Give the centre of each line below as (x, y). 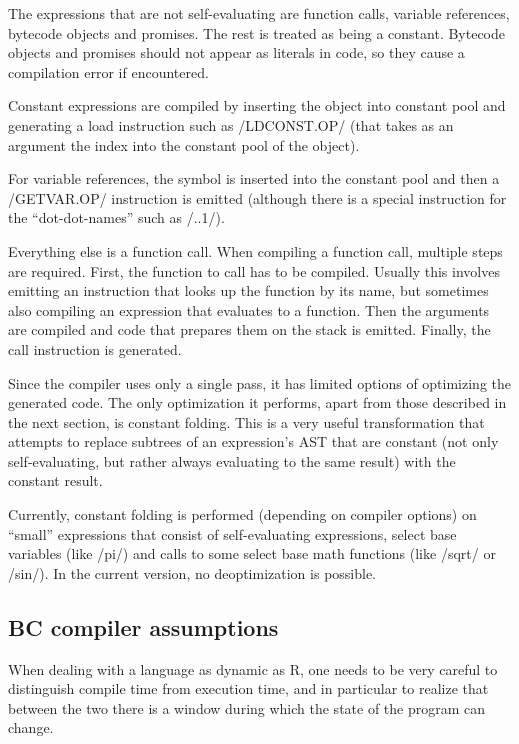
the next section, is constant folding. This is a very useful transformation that (246, 421)
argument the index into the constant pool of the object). (184, 144)
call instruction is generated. (95, 348)
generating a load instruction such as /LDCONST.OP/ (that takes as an (231, 124)
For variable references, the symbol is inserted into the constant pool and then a (254, 178)
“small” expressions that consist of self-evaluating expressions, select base (232, 533)
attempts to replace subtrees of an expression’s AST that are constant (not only (253, 441)
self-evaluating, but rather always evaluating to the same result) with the (232, 460)
